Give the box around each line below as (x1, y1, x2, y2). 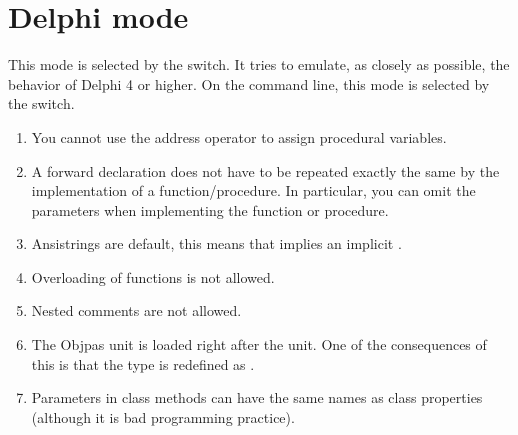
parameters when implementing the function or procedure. (31, 199, 389, 220)
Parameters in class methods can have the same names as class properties (31, 387, 483, 408)
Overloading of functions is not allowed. (31, 266, 275, 287)
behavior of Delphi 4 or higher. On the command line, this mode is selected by (8, 73, 490, 94)
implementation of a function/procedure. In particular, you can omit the (31, 180, 476, 201)
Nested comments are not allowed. (31, 300, 242, 321)
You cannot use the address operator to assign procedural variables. (31, 126, 447, 147)
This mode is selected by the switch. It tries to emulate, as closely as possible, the (8, 54, 510, 75)
